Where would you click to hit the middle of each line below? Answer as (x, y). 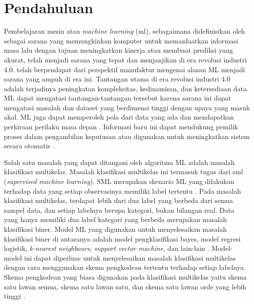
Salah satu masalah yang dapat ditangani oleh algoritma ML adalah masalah (119, 162)
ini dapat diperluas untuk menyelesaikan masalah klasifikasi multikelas (130, 257)
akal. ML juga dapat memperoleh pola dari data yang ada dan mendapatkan (119, 117)
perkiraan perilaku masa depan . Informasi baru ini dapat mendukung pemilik (121, 127)
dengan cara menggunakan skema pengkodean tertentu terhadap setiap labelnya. (125, 267)
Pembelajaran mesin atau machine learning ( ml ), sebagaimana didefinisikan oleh (125, 31)
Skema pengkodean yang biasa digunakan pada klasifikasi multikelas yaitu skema (125, 276)
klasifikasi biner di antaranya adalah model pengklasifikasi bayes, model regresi (122, 238)
